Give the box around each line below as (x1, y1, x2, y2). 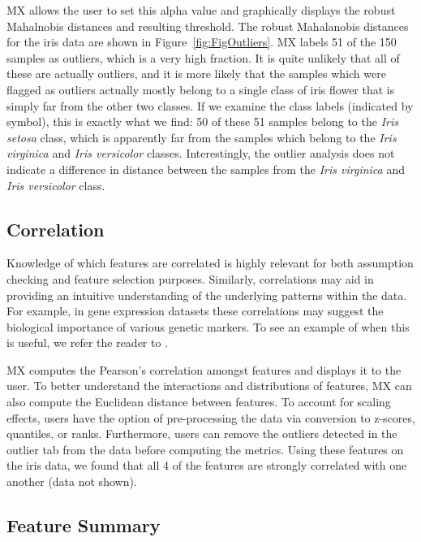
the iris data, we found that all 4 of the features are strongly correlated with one (6, 457, 407, 474)
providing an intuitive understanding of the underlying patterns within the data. (6, 286, 407, 303)
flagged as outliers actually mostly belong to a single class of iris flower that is (6, 80, 395, 98)
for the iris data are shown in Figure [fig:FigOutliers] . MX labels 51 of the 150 (6, 33, 397, 50)
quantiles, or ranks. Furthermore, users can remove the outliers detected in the (6, 425, 397, 442)
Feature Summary (6, 513, 161, 538)
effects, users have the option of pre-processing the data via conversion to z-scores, (6, 409, 415, 426)
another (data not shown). (6, 473, 137, 490)
